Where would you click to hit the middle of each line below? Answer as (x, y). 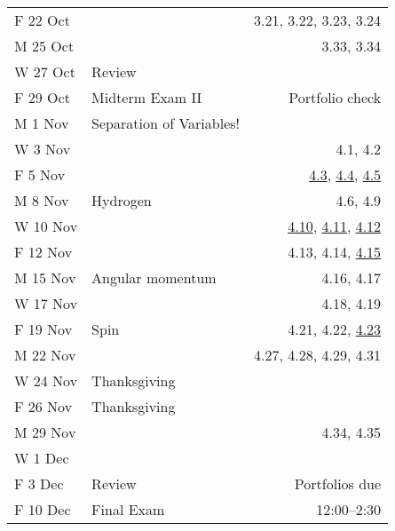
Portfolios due (338, 483)
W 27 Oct (45, 71)
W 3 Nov (43, 149)
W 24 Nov (46, 380)
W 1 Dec (42, 458)
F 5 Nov (40, 174)
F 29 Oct (42, 97)
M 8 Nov (42, 200)
